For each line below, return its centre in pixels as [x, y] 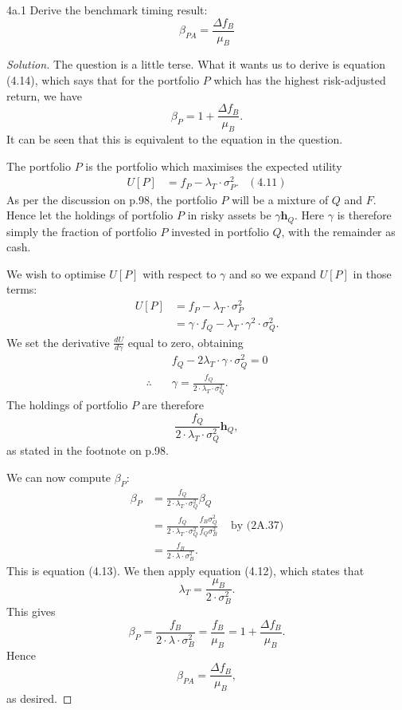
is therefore [364, 215]
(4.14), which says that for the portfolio [103, 80]
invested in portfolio [220, 231]
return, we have [44, 95]
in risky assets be [229, 215]
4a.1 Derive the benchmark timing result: [107, 10]
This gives [31, 611]
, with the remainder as [338, 231]
